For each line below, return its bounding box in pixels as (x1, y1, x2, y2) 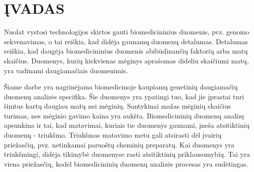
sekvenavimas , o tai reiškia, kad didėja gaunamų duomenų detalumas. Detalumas (4, 36, 248, 46)
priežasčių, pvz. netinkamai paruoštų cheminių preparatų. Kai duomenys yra (4, 139, 235, 149)
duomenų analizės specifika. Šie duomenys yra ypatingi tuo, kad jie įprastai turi (4, 91, 244, 101)
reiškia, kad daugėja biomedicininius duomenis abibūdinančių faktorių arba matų (4, 46, 248, 56)
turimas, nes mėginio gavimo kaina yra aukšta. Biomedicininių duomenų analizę (4, 110, 245, 120)
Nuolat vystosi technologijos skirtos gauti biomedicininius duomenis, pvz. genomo (4, 27, 250, 37)
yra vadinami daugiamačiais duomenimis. (4, 65, 128, 75)
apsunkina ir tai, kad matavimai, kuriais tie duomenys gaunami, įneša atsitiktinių (4, 120, 250, 130)
